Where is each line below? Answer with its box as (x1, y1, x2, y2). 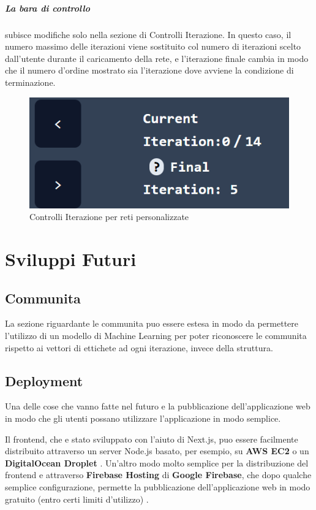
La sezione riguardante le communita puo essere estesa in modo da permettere (5, 317, 299, 330)
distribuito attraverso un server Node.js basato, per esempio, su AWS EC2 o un (5, 444, 309, 457)
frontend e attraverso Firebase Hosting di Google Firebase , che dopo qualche (5, 468, 312, 481)
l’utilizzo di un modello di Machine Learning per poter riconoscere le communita (5, 329, 307, 341)
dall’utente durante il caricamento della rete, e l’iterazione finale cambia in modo (5, 51, 309, 64)
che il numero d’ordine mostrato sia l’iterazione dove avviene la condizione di (5, 64, 294, 77)
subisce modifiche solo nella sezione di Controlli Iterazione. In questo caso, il (5, 28, 292, 40)
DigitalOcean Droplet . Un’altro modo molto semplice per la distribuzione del (5, 456, 309, 469)
